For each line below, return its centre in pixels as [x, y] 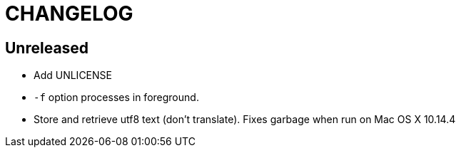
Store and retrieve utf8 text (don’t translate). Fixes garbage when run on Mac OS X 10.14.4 [245, 120]
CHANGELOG [69, 14]
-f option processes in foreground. [116, 97]
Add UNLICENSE [73, 75]
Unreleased [47, 48]
